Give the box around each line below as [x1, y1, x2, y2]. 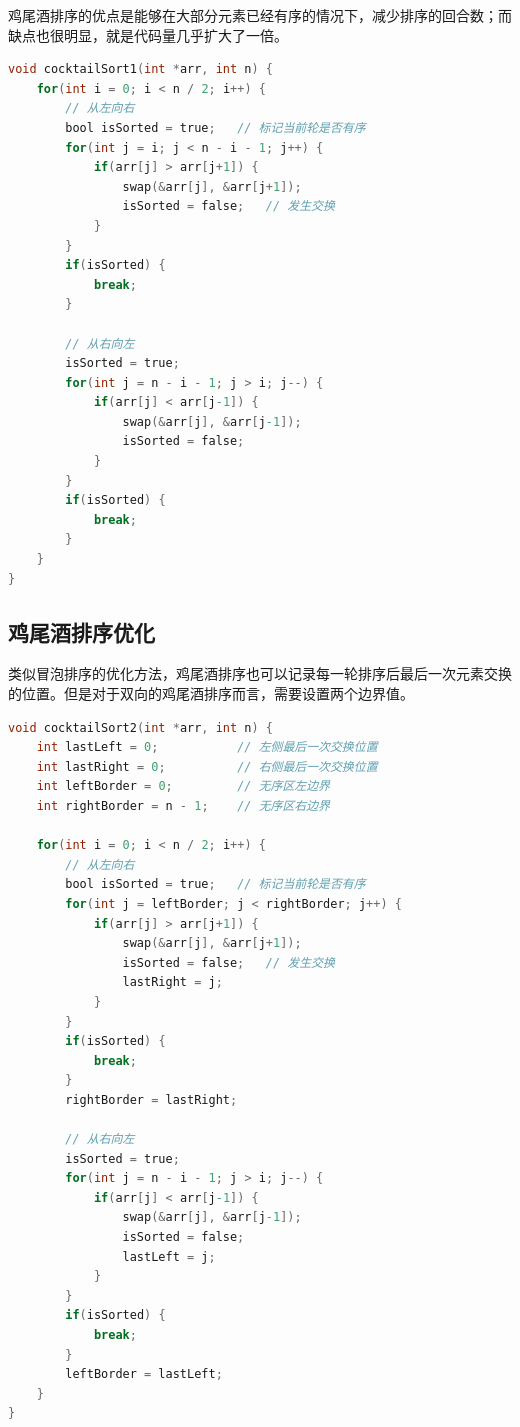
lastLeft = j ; [122, 1249, 216, 1264]
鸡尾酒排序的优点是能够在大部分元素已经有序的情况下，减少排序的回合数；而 [8, 5, 512, 25]
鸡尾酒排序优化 [8, 616, 155, 647]
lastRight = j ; [122, 975, 223, 990]
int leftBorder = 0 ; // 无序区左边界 [36, 779, 330, 794]
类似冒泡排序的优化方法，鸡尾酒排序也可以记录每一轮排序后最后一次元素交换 [8, 663, 512, 684]
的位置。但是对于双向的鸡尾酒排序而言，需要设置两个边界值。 [8, 683, 414, 704]
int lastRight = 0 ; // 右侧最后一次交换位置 [36, 759, 378, 774]
